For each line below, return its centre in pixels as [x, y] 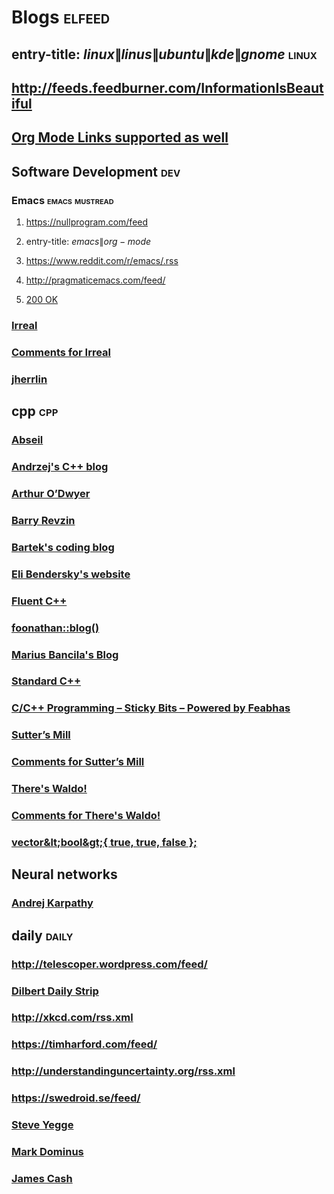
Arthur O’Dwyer [51, 493]
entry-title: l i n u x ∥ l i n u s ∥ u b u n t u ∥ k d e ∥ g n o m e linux [164, 54]
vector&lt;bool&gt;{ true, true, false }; [104, 842]
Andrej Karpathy [52, 903]
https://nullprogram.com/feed [87, 222]
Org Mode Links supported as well [120, 137]
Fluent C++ [39, 601]
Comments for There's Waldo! [86, 816]
